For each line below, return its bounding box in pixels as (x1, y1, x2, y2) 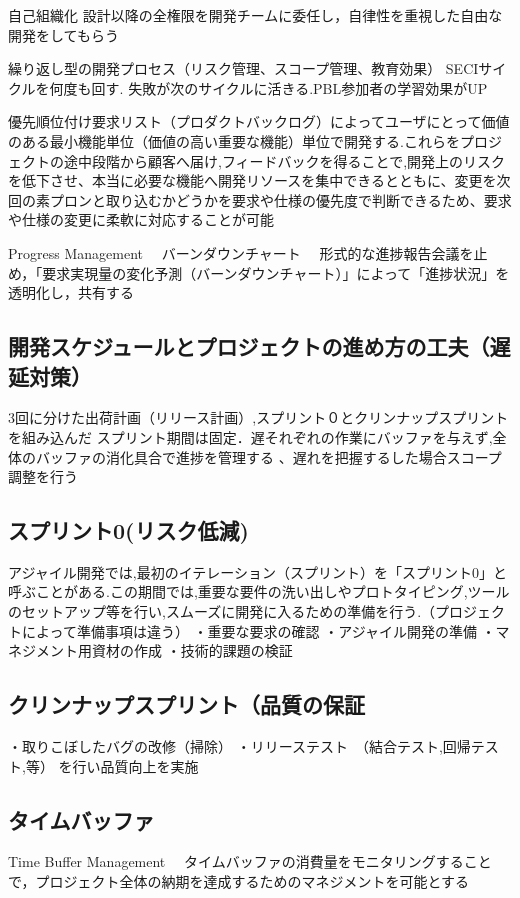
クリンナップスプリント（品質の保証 (8, 689, 365, 720)
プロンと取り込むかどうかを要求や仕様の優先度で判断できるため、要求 (49, 189, 512, 210)
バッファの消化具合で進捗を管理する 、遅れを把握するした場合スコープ (35, 446, 502, 467)
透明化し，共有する (8, 282, 134, 303)
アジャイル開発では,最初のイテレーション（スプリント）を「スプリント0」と (8, 561, 508, 582)
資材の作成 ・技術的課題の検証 (91, 640, 293, 661)
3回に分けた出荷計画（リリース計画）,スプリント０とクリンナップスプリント (8, 407, 509, 428)
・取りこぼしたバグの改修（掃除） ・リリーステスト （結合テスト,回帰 (8, 736, 471, 757)
